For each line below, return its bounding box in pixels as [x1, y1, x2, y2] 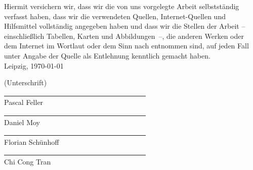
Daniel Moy [4, 117, 40, 127]
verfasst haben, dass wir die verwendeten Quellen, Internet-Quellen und [4, 11, 226, 21]
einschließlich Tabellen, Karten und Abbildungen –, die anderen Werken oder [4, 30, 244, 41]
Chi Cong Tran [4, 156, 51, 166]
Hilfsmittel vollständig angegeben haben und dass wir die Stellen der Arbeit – [4, 21, 245, 31]
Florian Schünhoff [4, 136, 59, 147]
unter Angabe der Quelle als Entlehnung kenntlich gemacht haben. [4, 50, 210, 61]
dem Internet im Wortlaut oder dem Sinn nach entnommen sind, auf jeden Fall [4, 40, 249, 51]
